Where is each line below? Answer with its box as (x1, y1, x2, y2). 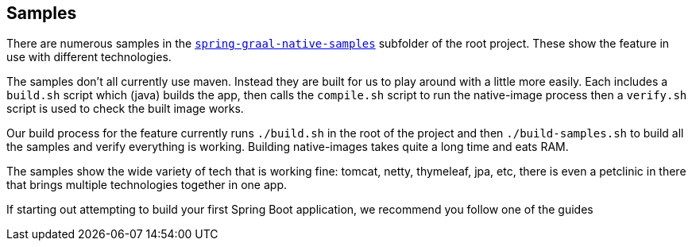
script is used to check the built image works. (6, 102, 244, 116)
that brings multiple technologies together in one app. (6, 178, 287, 192)
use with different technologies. (6, 50, 172, 64)
